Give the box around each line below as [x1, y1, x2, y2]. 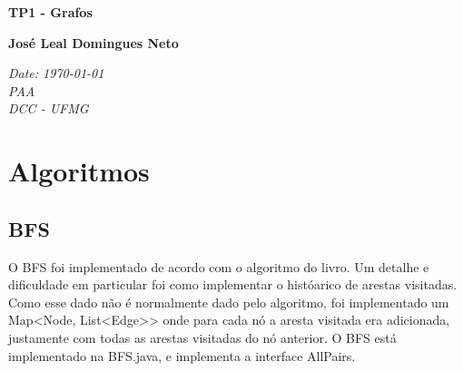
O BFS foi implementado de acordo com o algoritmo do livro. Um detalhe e [8, 257, 429, 276]
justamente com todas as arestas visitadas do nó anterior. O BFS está [8, 327, 397, 347]
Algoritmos [8, 152, 150, 190]
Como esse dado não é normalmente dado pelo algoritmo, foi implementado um [8, 292, 449, 311]
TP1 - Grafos [8, 3, 93, 21]
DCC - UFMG [8, 99, 89, 118]
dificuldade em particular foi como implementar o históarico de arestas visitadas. [8, 275, 458, 294]
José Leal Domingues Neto [8, 33, 179, 52]
